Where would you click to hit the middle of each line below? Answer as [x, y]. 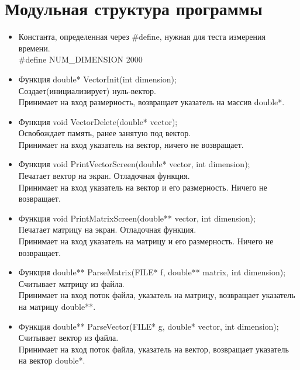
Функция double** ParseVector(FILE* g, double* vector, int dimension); [149, 326]
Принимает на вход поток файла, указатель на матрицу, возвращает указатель [157, 295]
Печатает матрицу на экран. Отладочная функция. [107, 229]
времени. [34, 48]
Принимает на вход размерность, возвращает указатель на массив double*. [151, 102]
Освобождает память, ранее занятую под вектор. [105, 133]
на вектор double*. [52, 360]
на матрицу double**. [57, 306]
